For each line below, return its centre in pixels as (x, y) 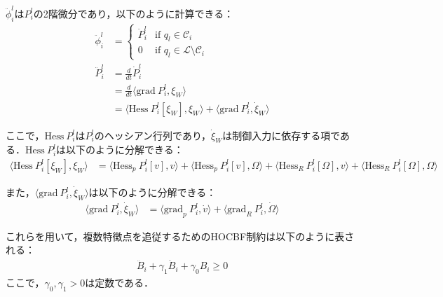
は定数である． (120, 283)
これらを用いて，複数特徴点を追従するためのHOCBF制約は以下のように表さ (180, 236)
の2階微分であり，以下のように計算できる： (134, 13)
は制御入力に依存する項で (281, 135)
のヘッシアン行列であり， (152, 135)
